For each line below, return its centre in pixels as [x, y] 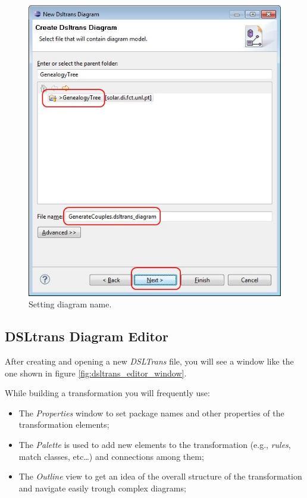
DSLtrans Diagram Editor [87, 336]
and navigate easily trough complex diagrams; [102, 488]
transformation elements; [64, 424]
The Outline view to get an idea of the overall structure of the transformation [160, 476]
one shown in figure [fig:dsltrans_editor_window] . [96, 373]
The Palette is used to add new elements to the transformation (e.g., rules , [155, 444]
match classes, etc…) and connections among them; [111, 456]
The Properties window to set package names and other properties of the [151, 413]
